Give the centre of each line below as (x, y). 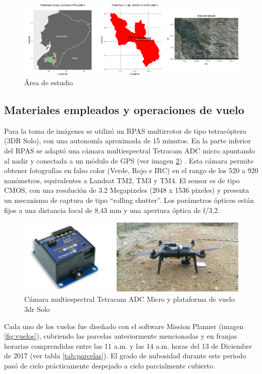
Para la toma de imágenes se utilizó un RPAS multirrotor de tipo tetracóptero (125, 130)
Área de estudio (49, 83)
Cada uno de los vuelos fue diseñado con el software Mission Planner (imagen (124, 326)
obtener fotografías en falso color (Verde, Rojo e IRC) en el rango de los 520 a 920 (131, 170)
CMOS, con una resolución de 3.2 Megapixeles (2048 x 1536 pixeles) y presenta (127, 190)
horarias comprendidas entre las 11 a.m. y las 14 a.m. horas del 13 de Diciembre (128, 345)
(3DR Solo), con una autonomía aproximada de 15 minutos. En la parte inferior (127, 141)
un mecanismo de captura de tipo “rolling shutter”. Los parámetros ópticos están (129, 200)
